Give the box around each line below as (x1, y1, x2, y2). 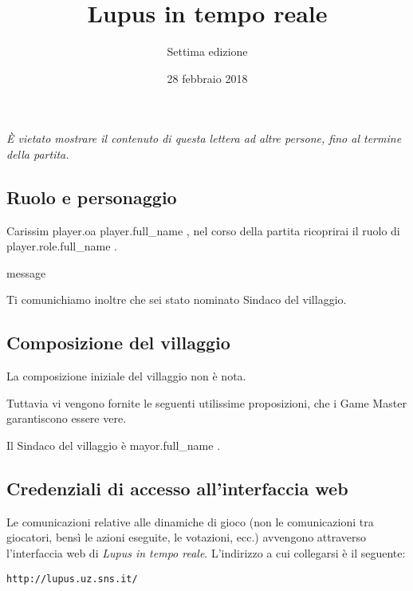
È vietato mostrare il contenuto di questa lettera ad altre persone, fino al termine (6, 130, 402, 147)
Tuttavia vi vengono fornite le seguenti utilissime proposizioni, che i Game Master (6, 394, 407, 411)
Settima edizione (167, 43, 248, 60)
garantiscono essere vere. (6, 410, 127, 427)
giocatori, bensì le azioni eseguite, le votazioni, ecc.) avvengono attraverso (6, 529, 367, 546)
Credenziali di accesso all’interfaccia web (6, 476, 348, 501)
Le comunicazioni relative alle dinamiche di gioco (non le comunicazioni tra (6, 513, 374, 530)
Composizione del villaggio (6, 330, 230, 355)
